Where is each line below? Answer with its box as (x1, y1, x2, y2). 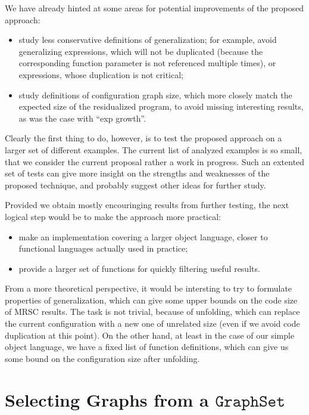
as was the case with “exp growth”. (18, 112, 146, 124)
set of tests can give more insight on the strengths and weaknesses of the (5, 167, 270, 179)
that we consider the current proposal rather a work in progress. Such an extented (5, 155, 305, 168)
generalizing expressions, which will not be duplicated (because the (18, 45, 263, 57)
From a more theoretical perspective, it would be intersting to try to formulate (5, 282, 292, 295)
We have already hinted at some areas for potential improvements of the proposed (5, 2, 304, 14)
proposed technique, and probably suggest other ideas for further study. (5, 178, 266, 191)
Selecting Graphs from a (5, 387, 209, 411)
